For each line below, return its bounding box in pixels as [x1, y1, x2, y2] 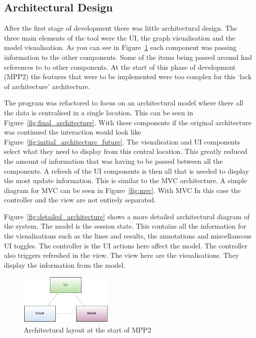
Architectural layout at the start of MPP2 [24, 324, 151, 335]
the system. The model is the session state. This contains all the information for [4, 221, 247, 231]
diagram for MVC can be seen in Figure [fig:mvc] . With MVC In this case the [4, 185, 241, 195]
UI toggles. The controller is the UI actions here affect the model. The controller [4, 240, 248, 250]
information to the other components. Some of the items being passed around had [4, 51, 252, 62]
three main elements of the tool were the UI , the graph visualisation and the [4, 32, 236, 43]
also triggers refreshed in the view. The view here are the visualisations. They [4, 250, 239, 260]
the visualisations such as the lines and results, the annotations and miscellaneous [4, 231, 252, 241]
